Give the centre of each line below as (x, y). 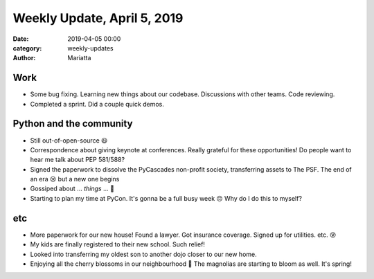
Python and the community (73, 124)
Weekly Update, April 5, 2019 (98, 18)
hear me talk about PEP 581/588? (77, 160)
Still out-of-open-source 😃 (69, 140)
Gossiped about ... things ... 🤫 (72, 189)
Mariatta (79, 58)
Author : (24, 58)
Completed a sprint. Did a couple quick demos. (97, 104)
